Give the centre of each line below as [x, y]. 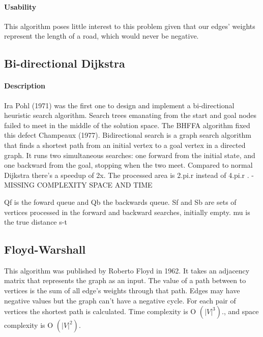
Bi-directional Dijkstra [65, 63]
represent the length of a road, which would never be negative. [101, 36]
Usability [20, 6]
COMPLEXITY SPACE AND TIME [95, 185]
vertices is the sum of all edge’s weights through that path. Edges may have [122, 290]
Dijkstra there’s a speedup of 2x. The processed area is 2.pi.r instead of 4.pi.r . [127, 175]
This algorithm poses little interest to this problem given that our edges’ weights [130, 26]
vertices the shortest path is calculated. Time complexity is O [100, 311]
